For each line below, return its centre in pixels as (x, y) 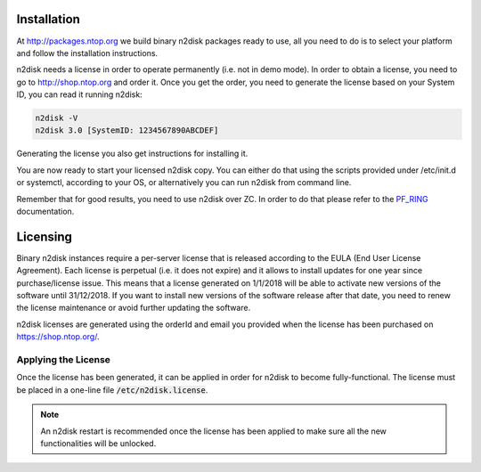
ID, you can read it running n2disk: (79, 94)
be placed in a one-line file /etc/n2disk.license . (112, 390)
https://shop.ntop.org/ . (58, 337)
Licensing (45, 236)
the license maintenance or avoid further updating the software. (134, 308)
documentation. (45, 211)
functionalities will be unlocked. (98, 443)
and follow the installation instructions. (87, 53)
